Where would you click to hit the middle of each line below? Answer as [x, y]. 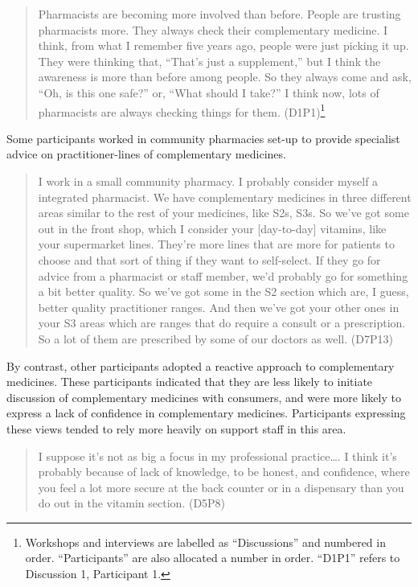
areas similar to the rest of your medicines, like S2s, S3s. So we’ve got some [223, 213]
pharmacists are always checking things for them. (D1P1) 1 [182, 110]
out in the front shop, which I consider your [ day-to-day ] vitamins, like [212, 228]
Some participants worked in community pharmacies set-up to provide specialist [203, 138]
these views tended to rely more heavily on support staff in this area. [176, 428]
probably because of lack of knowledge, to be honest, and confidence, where [224, 472]
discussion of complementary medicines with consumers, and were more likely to [204, 397]
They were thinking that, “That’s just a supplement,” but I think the [209, 61]
